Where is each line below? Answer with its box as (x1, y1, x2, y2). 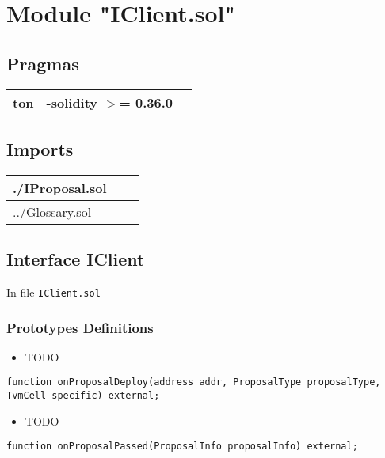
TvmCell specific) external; (6, 390, 160, 402)
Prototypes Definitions (6, 317, 154, 337)
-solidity (46, 93, 98, 112)
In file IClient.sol (6, 283, 101, 300)
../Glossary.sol (13, 202, 92, 221)
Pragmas (6, 51, 79, 75)
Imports (6, 136, 74, 161)
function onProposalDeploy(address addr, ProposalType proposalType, (6, 377, 381, 388)
